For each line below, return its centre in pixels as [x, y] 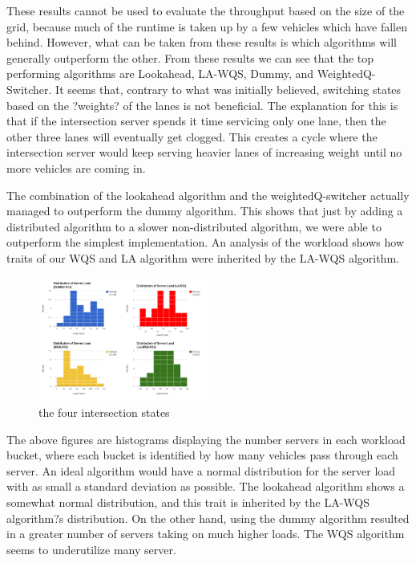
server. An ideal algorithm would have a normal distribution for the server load [201, 470]
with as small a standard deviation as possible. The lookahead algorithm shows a [206, 486]
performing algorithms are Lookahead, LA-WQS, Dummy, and [160, 73]
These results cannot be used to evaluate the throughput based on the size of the [206, 10]
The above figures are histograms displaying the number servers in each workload [206, 439]
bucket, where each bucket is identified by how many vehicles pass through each [202, 455]
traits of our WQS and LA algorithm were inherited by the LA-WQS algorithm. [203, 257]
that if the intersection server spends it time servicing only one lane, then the [196, 121]
